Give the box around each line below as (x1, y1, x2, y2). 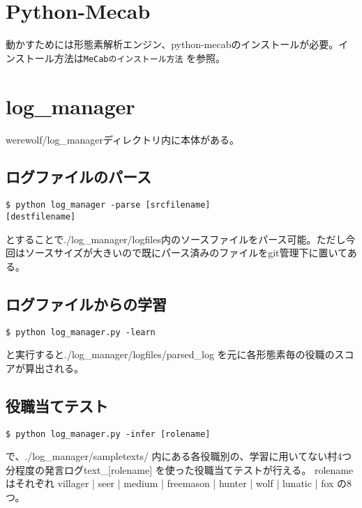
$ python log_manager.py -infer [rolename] (6, 429, 211, 439)
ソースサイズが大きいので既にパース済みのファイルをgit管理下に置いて (24, 245, 347, 260)
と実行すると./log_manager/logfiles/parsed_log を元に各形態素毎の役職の (6, 347, 335, 362)
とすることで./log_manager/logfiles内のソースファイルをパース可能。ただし (6, 231, 346, 246)
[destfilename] (6, 211, 76, 222)
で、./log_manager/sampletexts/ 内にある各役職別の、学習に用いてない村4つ (6, 449, 352, 463)
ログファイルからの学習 (6, 293, 167, 314)
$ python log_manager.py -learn (6, 327, 156, 337)
